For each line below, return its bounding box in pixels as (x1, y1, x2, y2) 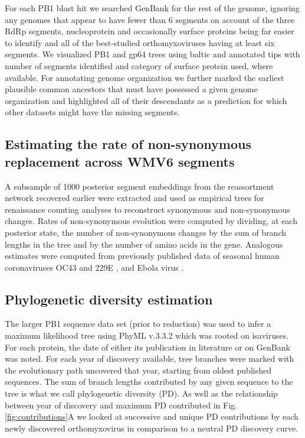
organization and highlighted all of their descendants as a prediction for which (5, 94, 287, 106)
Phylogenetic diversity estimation (5, 290, 213, 308)
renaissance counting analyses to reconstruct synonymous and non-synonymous (5, 203, 290, 215)
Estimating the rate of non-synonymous (5, 135, 251, 153)
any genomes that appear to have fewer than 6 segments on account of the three (5, 13, 295, 25)
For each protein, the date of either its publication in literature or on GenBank (5, 340, 290, 353)
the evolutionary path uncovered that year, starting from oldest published (5, 364, 271, 376)
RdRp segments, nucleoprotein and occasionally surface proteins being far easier (5, 25, 294, 37)
